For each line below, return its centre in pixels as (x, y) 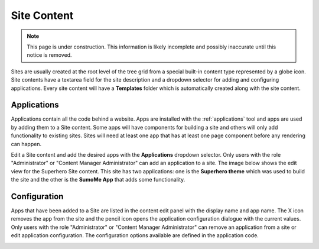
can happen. (26, 144)
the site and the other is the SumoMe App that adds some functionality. (98, 180)
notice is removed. (49, 55)
